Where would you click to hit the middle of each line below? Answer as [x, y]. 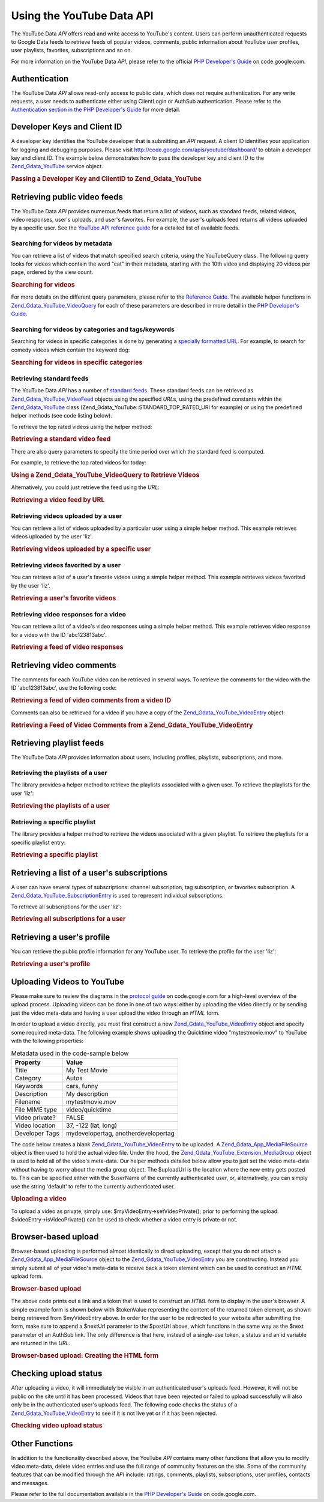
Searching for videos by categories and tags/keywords [93, 329]
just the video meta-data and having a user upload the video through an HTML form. [115, 1013]
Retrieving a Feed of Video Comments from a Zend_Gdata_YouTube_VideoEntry [132, 725]
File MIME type [36, 1110]
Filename [28, 1101]
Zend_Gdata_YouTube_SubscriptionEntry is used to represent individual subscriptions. [118, 896]
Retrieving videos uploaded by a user [67, 516]
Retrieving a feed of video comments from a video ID [91, 700]
